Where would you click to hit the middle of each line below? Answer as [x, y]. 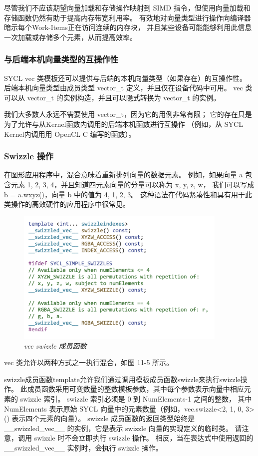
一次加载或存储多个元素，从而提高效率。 [70, 37]
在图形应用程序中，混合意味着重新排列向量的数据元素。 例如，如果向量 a [124, 175]
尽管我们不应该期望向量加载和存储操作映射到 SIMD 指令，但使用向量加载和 [127, 7]
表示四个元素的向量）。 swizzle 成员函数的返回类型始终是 [103, 418]
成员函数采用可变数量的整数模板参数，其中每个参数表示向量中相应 [135, 389]
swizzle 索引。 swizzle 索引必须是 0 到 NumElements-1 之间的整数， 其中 [136, 398]
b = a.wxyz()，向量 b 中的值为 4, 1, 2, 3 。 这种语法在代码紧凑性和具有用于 [125, 194]
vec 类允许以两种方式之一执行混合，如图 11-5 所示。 [89, 362]
